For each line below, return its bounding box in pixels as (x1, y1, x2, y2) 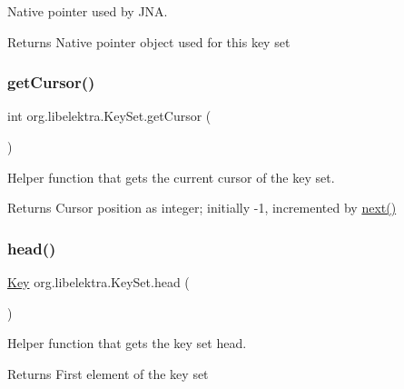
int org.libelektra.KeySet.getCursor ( (7, 106, 212, 125)
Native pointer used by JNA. (7, 2, 168, 20)
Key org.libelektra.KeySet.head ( (7, 273, 190, 291)
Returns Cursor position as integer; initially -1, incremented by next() (7, 198, 397, 217)
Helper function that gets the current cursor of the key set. (7, 167, 335, 186)
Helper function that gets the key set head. (7, 334, 247, 353)
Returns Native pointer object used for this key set (7, 32, 291, 51)
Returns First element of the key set (7, 364, 209, 383)
